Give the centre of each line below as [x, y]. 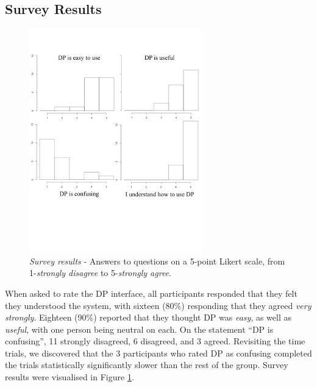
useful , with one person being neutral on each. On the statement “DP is [139, 329]
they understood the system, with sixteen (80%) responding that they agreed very [158, 305]
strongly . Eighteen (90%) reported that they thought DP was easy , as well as [148, 317]
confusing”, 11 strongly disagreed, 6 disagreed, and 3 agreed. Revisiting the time [155, 341]
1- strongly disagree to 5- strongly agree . [100, 273]
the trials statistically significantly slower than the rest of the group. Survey [147, 365]
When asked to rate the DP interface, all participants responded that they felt [151, 293]
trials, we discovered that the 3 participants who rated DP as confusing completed [158, 353]
